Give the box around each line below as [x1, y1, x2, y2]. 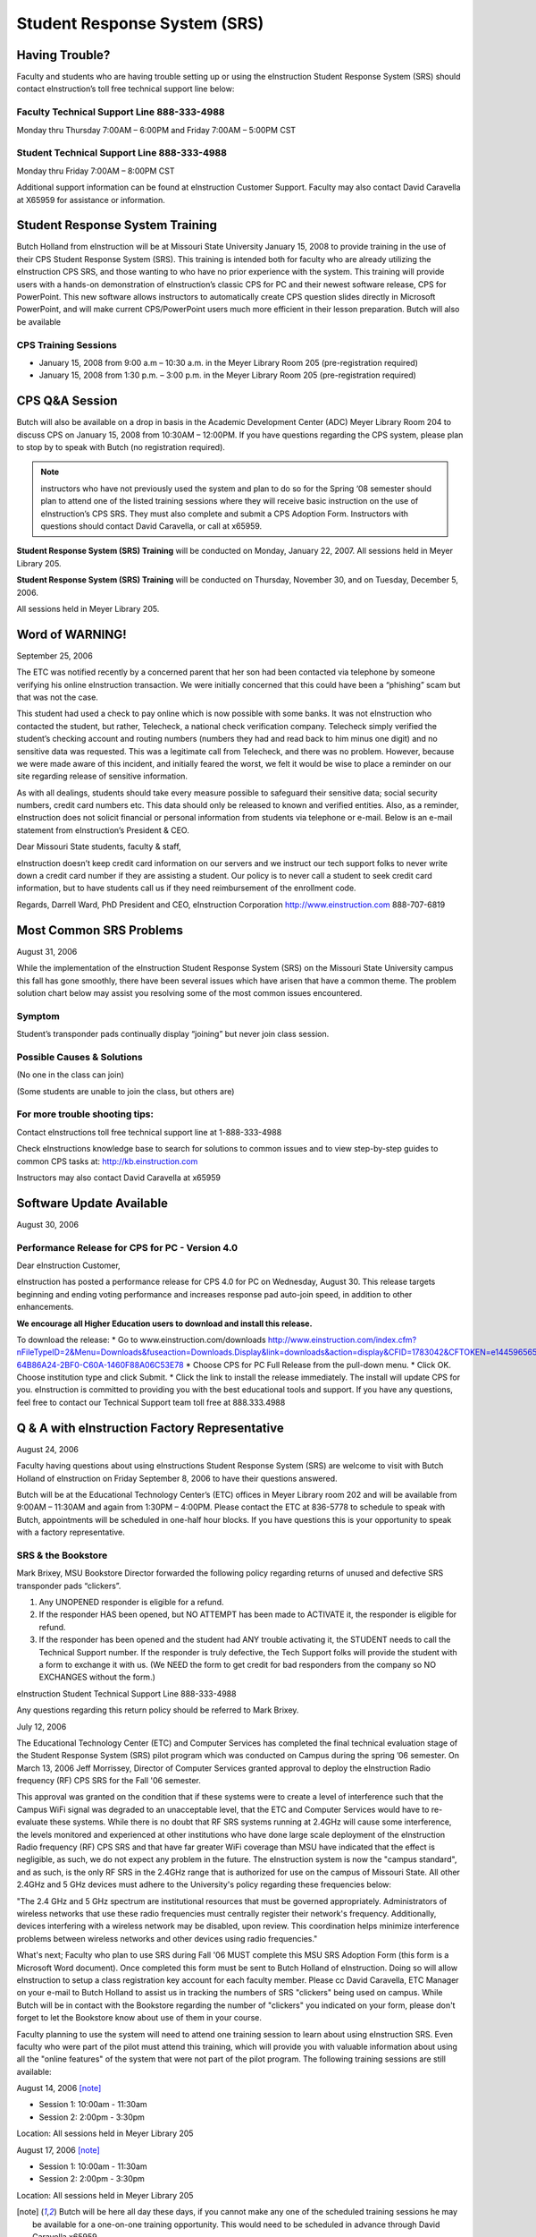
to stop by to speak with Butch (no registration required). [16, 441, 225, 452]
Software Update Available [16, 1195, 169, 1211]
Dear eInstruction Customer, [16, 1260, 121, 1271]
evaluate [16, 1816, 48, 1827]
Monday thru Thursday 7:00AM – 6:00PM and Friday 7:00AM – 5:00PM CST [16, 124, 297, 135]
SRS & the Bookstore [16, 1549, 108, 1561]
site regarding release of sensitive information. [16, 770, 188, 782]
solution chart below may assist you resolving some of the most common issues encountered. [16, 987, 363, 998]
